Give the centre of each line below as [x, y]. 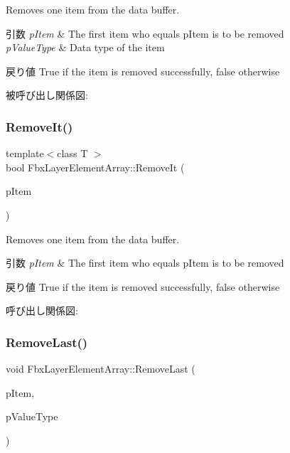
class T [72, 153]
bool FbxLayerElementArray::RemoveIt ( [95, 167]
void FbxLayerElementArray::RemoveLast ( [101, 369]
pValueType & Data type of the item [85, 47]
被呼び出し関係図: [47, 95]
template [25, 153]
